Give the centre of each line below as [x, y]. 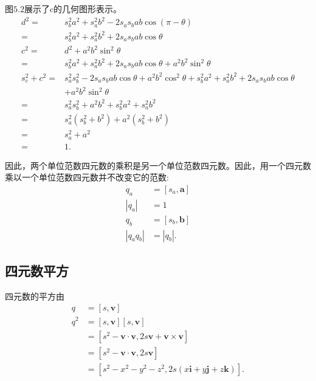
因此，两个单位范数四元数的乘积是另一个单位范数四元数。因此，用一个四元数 [158, 165]
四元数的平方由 [35, 296]
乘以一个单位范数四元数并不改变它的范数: [87, 177]
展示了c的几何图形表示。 [73, 9]
